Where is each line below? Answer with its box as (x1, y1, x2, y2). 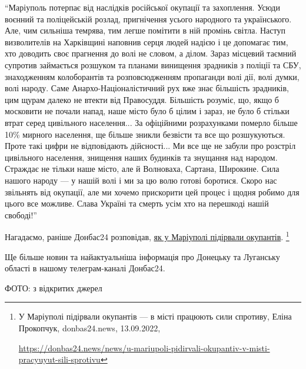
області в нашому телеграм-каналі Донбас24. (5, 262, 165, 274)
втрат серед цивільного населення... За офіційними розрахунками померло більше (5, 116, 298, 128)
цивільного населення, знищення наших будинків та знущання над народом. (5, 151, 278, 163)
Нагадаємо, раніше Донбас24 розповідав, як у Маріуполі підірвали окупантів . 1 (5, 229, 290, 242)
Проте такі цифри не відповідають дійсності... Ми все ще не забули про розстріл (5, 139, 296, 152)
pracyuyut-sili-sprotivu (18, 353, 101, 365)
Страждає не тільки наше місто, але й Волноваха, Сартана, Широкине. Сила (5, 162, 280, 175)
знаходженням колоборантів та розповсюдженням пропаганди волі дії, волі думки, (5, 70, 300, 82)
